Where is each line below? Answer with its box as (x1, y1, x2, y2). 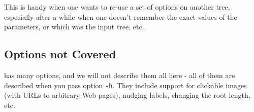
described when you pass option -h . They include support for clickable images (4, 80, 247, 90)
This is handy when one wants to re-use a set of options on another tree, (4, 2, 230, 12)
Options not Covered (4, 46, 116, 62)
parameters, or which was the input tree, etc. (4, 21, 144, 32)
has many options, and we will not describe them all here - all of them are (4, 69, 235, 80)
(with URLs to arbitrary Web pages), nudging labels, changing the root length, (4, 90, 250, 100)
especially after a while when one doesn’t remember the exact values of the (4, 11, 237, 22)
